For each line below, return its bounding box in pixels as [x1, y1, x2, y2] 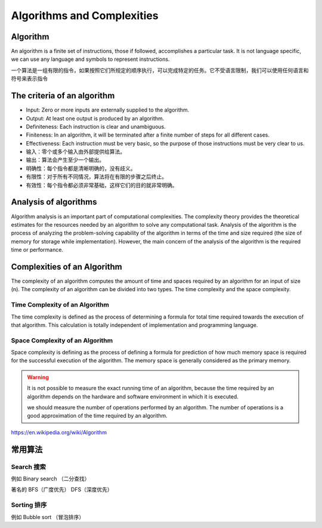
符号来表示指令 [11, 75, 48, 82]
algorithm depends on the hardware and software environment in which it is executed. [27, 393, 239, 400]
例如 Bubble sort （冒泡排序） [11, 513, 85, 520]
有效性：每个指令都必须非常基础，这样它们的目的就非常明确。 [26, 181, 178, 189]
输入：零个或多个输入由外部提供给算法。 [26, 148, 125, 155]
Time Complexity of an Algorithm [11, 301, 110, 309]
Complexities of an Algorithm [11, 261, 122, 271]
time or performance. [11, 246, 64, 254]
